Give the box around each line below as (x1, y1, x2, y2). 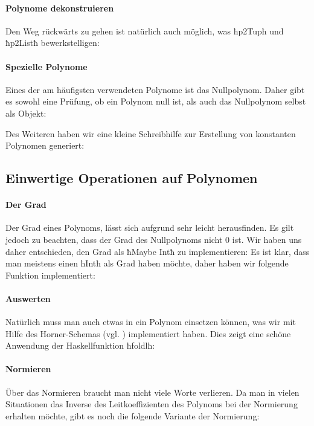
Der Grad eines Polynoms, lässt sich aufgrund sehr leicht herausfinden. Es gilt (5, 221, 294, 234)
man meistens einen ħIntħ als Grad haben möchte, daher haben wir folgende (5, 257, 289, 269)
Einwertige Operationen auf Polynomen (5, 169, 258, 187)
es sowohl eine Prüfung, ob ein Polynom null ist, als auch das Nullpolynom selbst (5, 95, 306, 108)
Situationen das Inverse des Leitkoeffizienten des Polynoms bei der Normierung (5, 398, 298, 410)
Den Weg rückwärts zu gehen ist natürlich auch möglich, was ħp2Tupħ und (5, 24, 284, 37)
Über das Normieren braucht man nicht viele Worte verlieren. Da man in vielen (5, 386, 300, 398)
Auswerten (5, 292, 51, 305)
